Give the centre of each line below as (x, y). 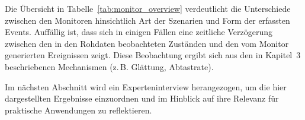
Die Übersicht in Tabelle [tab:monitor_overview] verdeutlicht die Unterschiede (148, 8)
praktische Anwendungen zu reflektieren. (78, 110)
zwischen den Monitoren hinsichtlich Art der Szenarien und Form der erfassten (147, 20)
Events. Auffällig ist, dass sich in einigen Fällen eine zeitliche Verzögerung (139, 32)
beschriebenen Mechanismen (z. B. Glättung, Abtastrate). (109, 66)
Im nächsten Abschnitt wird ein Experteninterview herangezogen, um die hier (146, 86)
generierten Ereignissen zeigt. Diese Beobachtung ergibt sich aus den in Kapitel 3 (153, 55)
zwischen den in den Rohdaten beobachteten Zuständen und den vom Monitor (147, 43)
